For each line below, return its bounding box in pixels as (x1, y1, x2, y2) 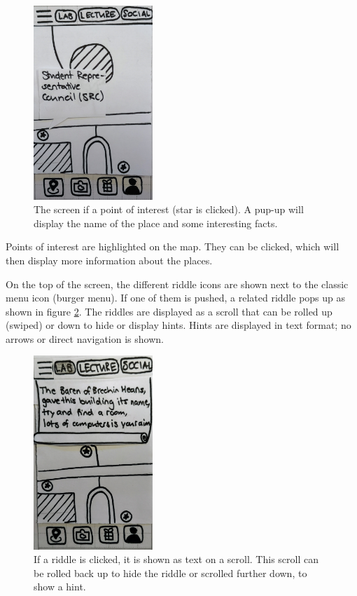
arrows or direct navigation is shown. (6, 331, 164, 346)
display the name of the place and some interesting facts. (34, 215, 278, 230)
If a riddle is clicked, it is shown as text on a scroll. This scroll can (34, 552, 318, 567)
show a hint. (34, 579, 86, 594)
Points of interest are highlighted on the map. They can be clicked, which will (6, 239, 339, 254)
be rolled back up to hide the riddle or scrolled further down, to (34, 565, 307, 580)
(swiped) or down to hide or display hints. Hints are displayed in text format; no (6, 318, 351, 332)
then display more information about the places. (6, 252, 213, 267)
